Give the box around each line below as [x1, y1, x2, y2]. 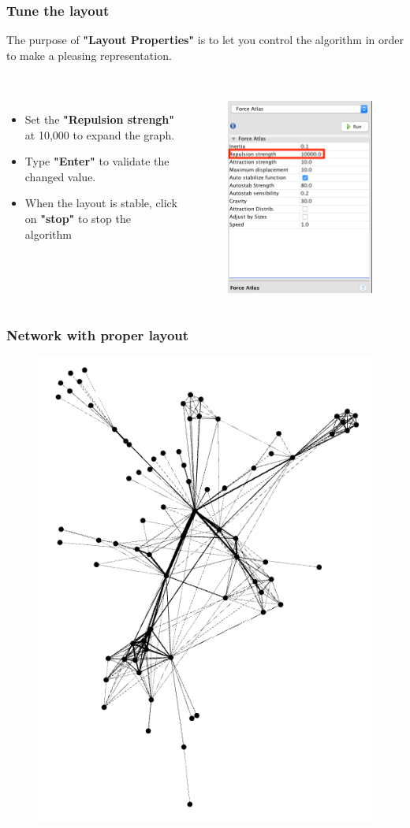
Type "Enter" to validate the [24, 153, 170, 169]
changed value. [24, 168, 96, 184]
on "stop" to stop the [24, 210, 131, 226]
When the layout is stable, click [24, 195, 177, 211]
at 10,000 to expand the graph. [24, 126, 175, 143]
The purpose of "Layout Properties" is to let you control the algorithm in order [6, 32, 404, 48]
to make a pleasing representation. [6, 46, 172, 63]
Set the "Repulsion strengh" [24, 111, 175, 127]
